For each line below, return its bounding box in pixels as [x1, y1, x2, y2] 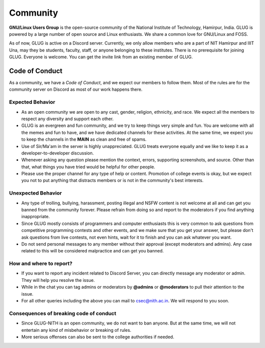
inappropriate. [21, 214, 50, 220]
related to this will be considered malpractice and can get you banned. [21, 248, 164, 254]
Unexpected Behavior [9, 190, 62, 197]
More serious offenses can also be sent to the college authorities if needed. [21, 334, 174, 340]
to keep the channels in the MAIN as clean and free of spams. [21, 136, 147, 142]
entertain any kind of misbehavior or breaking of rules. [21, 327, 132, 333]
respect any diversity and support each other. [21, 116, 114, 122]
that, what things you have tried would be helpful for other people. [21, 164, 156, 170]
